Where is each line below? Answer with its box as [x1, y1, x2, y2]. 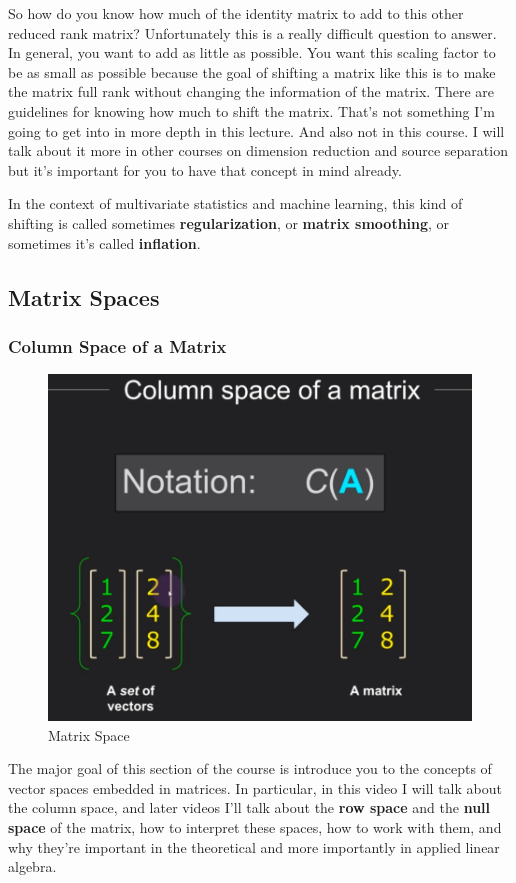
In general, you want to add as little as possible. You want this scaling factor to [8, 42, 496, 63]
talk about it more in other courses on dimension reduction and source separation [8, 140, 508, 161]
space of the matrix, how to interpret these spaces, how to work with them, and [8, 816, 502, 837]
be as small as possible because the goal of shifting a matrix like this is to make [8, 61, 496, 82]
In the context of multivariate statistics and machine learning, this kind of [8, 193, 463, 214]
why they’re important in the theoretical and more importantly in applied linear [8, 836, 500, 857]
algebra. [8, 856, 57, 877]
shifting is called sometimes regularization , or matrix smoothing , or [8, 212, 450, 233]
